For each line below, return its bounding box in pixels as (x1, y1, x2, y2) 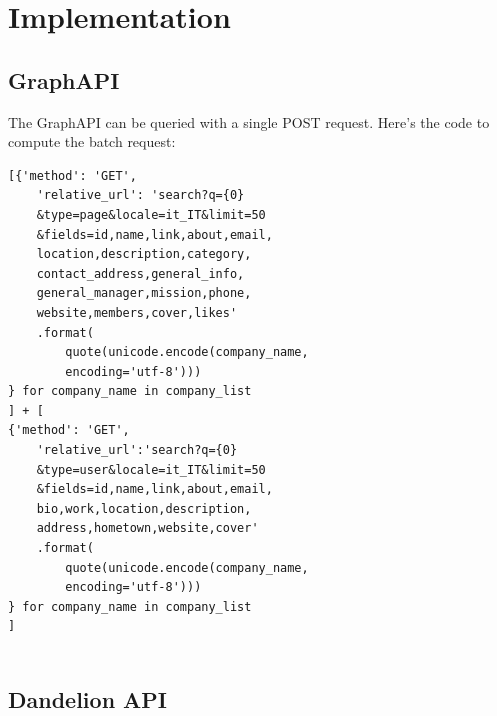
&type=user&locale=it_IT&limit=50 (36, 462, 266, 477)
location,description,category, (36, 247, 252, 262)
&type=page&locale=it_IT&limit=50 (36, 207, 266, 222)
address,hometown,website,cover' (36, 521, 259, 536)
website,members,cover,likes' (36, 305, 238, 320)
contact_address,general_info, (36, 266, 245, 281)
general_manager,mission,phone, (36, 286, 252, 301)
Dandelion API (8, 684, 168, 714)
